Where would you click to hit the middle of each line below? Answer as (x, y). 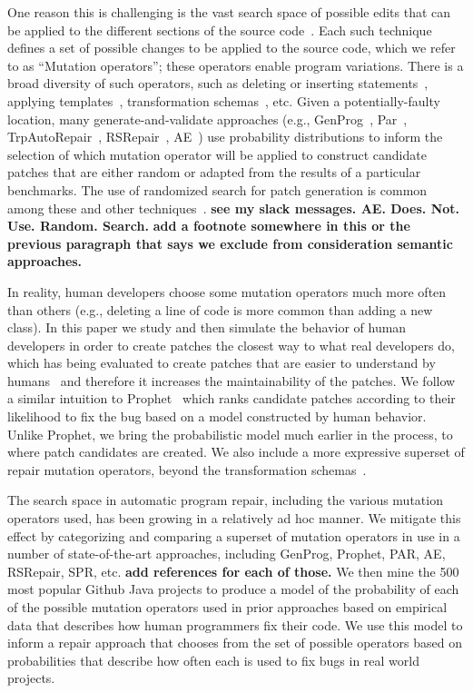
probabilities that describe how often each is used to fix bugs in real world (213, 660)
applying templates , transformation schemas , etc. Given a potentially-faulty (224, 100)
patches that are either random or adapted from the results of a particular (214, 172)
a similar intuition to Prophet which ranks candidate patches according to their (232, 398)
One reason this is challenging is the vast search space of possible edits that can (229, 12)
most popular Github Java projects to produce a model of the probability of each (233, 589)
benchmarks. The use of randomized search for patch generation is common (217, 189)
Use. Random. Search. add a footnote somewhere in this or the (209, 226)
